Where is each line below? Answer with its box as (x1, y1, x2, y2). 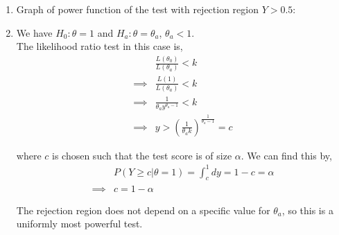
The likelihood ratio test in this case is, (16, 39, 183, 53)
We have (16, 25, 53, 40)
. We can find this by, (241, 148, 332, 162)
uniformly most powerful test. (16, 216, 143, 231)
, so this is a (281, 202, 333, 217)
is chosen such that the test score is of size (52, 148, 232, 162)
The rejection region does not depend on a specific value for (16, 202, 270, 217)
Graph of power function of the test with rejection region (16, 2, 259, 16)
